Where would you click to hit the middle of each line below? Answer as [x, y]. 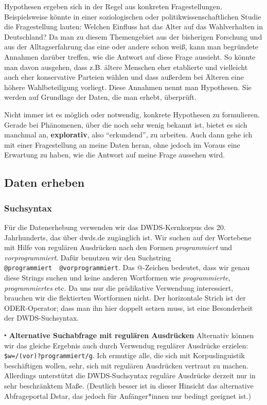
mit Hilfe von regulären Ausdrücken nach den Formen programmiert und [118, 247]
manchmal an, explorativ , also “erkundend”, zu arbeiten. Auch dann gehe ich [128, 135]
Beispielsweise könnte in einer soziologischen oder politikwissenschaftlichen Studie [133, 16]
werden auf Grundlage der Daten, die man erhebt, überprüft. [100, 97]
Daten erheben [44, 182]
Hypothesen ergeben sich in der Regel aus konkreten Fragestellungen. [113, 6]
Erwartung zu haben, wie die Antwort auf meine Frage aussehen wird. [114, 155]
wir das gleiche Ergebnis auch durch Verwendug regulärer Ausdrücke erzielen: [126, 345]
